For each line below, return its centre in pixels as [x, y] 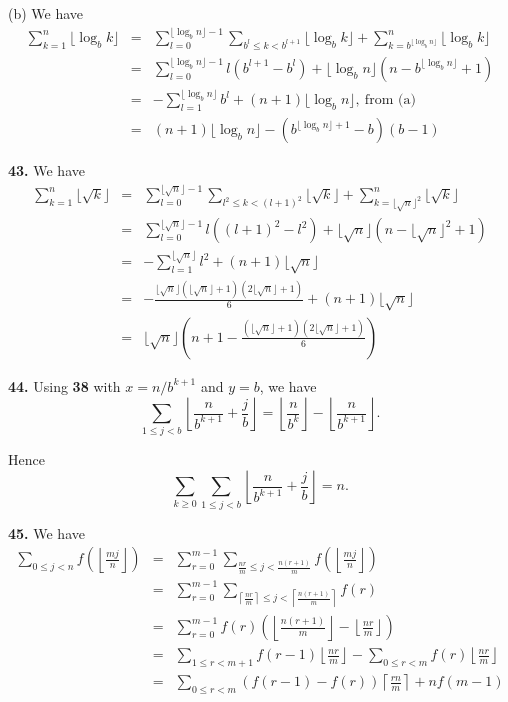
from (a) [390, 100]
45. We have [46, 532]
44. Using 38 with [64, 385]
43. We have [46, 170]
